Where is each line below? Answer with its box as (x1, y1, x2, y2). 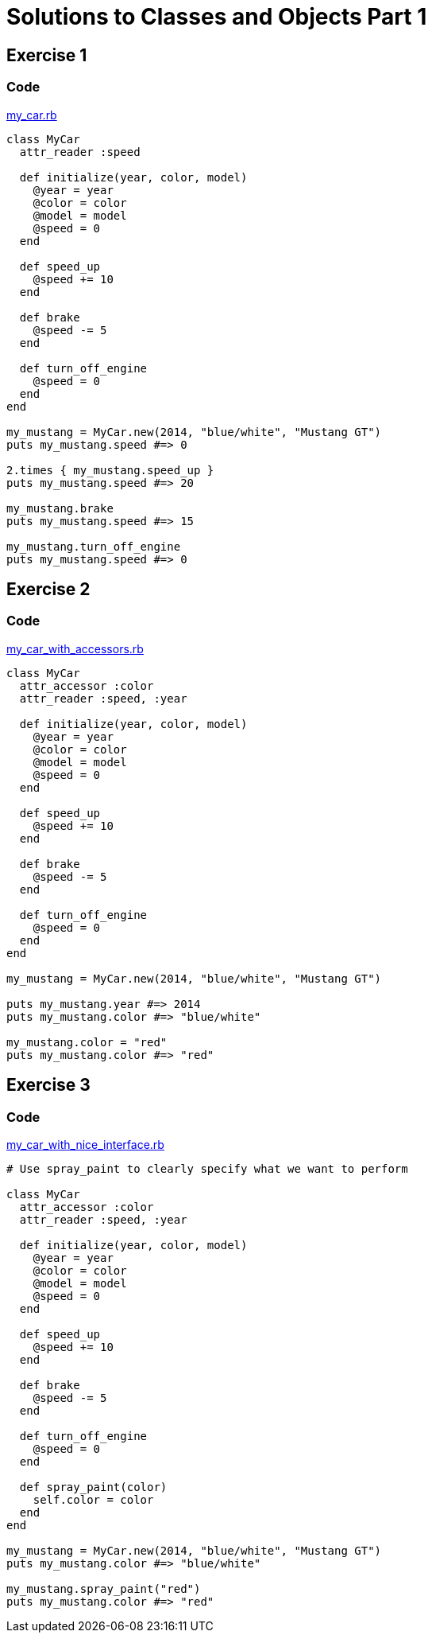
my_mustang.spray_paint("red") (6, 1582, 201, 1595)
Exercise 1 (6, 45, 87, 65)
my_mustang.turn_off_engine (6, 539, 181, 553)
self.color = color (33, 1493, 154, 1506)
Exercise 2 (6, 578, 91, 599)
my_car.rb (6, 107, 57, 122)
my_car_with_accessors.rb (6, 641, 144, 656)
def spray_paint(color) (19, 1480, 168, 1493)
